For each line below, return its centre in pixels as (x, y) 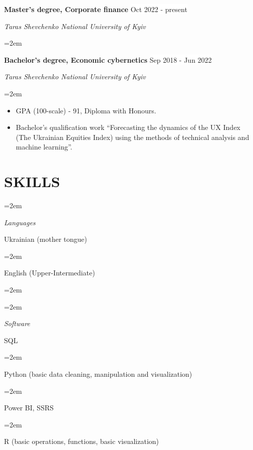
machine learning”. (44, 147)
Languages (20, 222)
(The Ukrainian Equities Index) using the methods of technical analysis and (133, 137)
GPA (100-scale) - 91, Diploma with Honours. (86, 110)
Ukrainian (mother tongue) (46, 239)
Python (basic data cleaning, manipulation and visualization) (98, 374)
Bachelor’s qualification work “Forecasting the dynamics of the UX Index (128, 127)
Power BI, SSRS (29, 408)
